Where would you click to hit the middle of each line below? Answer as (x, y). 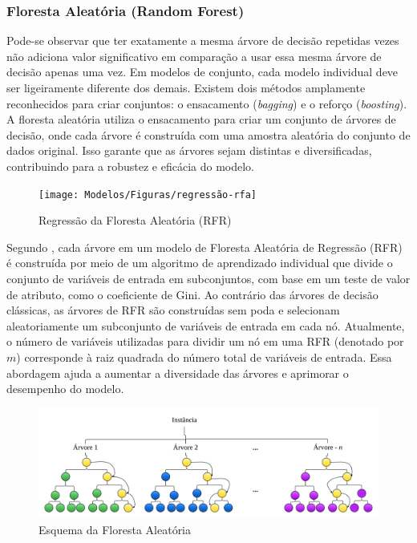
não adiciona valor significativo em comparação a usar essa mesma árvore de (194, 56)
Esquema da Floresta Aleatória (115, 529)
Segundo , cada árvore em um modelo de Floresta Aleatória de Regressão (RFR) (204, 247)
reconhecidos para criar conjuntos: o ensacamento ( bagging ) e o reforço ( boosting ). (207, 103)
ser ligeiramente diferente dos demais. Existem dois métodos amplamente (186, 87)
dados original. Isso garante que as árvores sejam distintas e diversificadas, (189, 150)
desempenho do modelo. (65, 389)
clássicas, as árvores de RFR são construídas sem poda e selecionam (173, 310)
